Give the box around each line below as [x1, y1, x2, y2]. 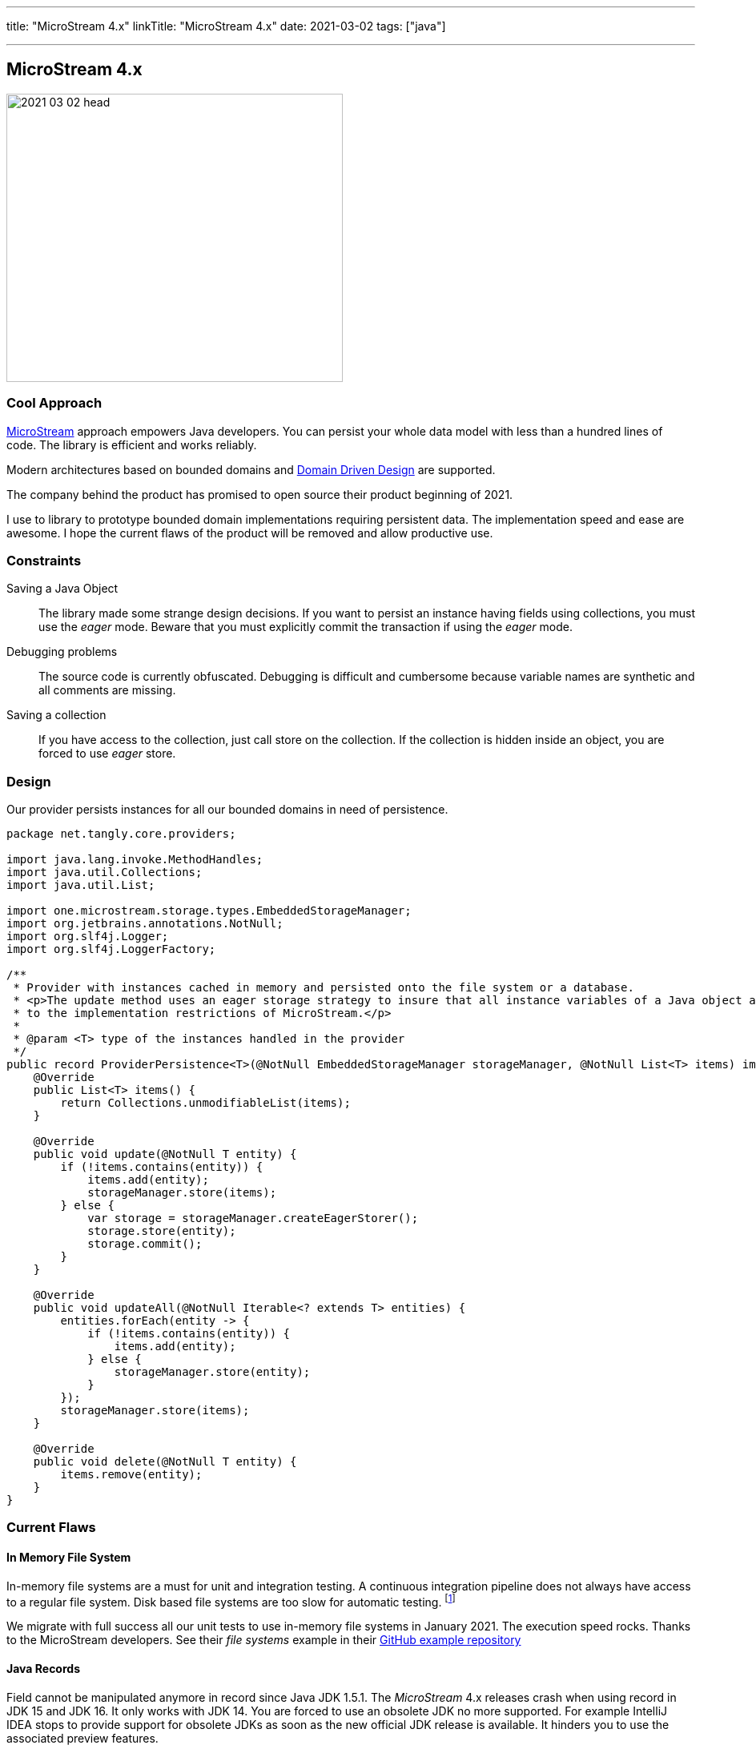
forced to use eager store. [38, 746, 176, 761]
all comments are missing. [38, 683, 176, 698]
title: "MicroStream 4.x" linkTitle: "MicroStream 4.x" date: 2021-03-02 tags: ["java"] [6, 19, 446, 33]
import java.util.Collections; [6, 866, 203, 879]
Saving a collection [6, 708, 107, 722]
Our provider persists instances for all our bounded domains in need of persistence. [6, 802, 448, 817]
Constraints [6, 552, 82, 569]
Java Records [6, 1661, 80, 1675]
